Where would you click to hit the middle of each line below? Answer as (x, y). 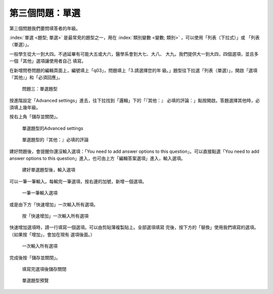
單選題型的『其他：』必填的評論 (55, 140)
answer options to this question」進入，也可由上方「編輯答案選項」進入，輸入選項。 (97, 158)
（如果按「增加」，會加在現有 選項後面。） (52, 234)
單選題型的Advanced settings (53, 128)
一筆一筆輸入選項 (40, 193)
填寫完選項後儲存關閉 (44, 269)
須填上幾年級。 (25, 108)
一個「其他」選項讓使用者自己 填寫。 (48, 61)
